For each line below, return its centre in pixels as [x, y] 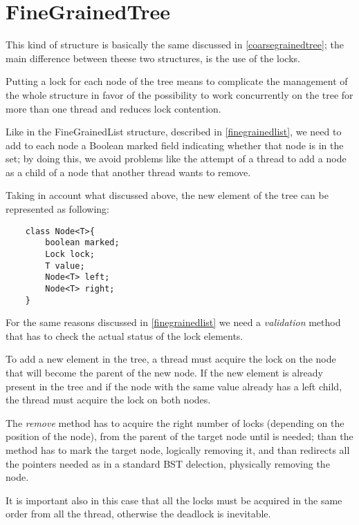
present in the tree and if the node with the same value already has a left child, [174, 386]
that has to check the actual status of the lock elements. [125, 335]
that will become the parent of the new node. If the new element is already [165, 373]
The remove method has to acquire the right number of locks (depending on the [175, 422]
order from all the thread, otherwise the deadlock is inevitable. [138, 514]
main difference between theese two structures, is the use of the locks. [153, 58]
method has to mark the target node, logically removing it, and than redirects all [178, 450]
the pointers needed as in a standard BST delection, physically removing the [168, 463]
